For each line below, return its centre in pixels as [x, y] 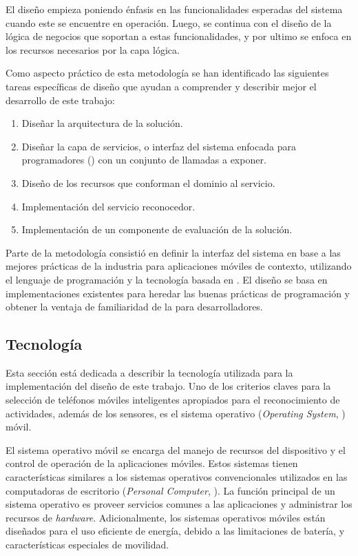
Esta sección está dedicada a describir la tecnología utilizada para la [149, 372]
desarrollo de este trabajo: [60, 100]
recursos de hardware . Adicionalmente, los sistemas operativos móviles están [166, 517]
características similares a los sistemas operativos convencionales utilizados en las [177, 477]
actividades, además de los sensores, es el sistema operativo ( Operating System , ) [176, 413]
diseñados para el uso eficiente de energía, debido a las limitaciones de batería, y [175, 531]
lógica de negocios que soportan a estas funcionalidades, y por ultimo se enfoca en [179, 36]
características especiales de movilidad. [87, 545]
